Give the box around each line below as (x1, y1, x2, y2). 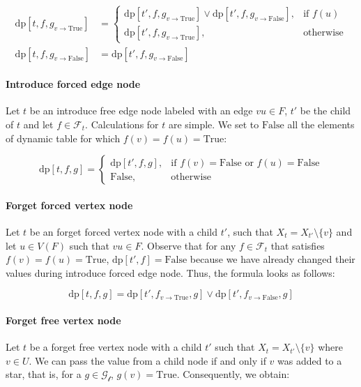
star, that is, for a (6, 367, 82, 381)
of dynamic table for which (6, 130, 121, 145)
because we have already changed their (190, 252, 355, 266)
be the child (300, 103, 351, 118)
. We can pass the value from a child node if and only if (29, 353, 266, 367)
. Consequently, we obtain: (176, 367, 290, 381)
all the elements (287, 117, 355, 132)
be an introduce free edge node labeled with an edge (29, 103, 253, 118)
